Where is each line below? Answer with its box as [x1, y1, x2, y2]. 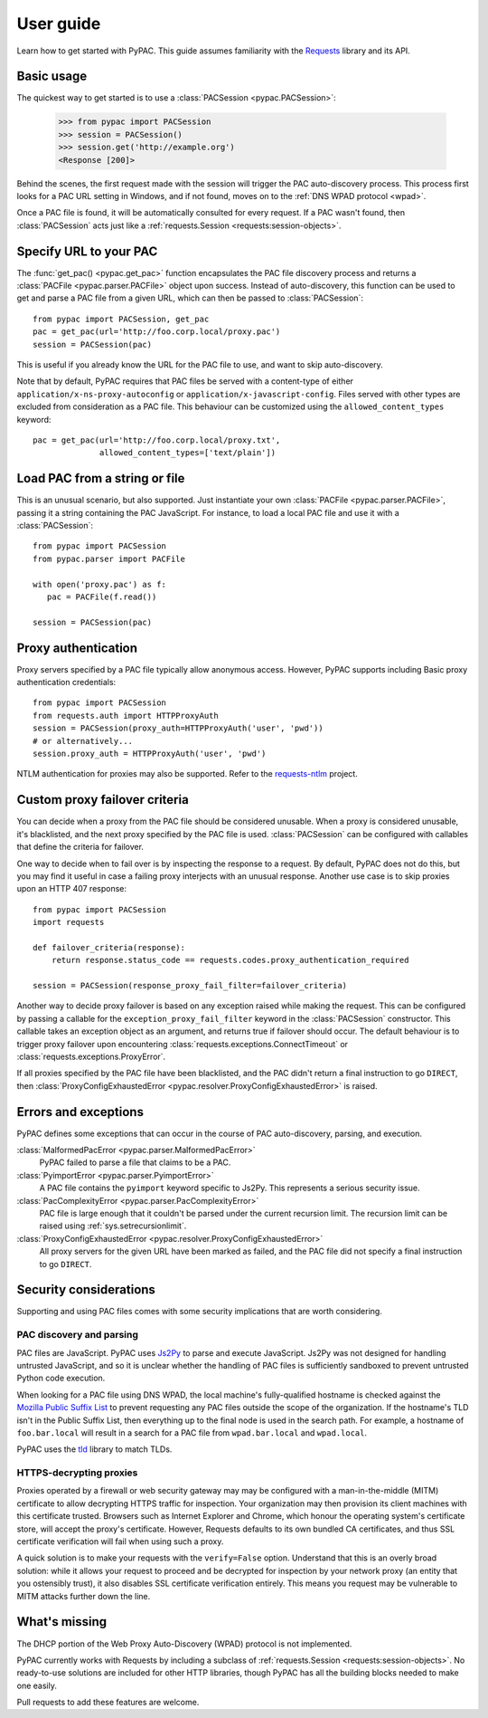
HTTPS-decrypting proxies [16, 1466, 138, 1479]
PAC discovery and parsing [16, 1329, 139, 1341]
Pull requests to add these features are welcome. [16, 1697, 200, 1708]
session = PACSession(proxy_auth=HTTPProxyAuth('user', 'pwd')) [33, 723, 324, 733]
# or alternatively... [33, 736, 134, 746]
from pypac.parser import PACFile [33, 553, 185, 564]
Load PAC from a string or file [16, 471, 185, 486]
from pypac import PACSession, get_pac [33, 313, 210, 324]
